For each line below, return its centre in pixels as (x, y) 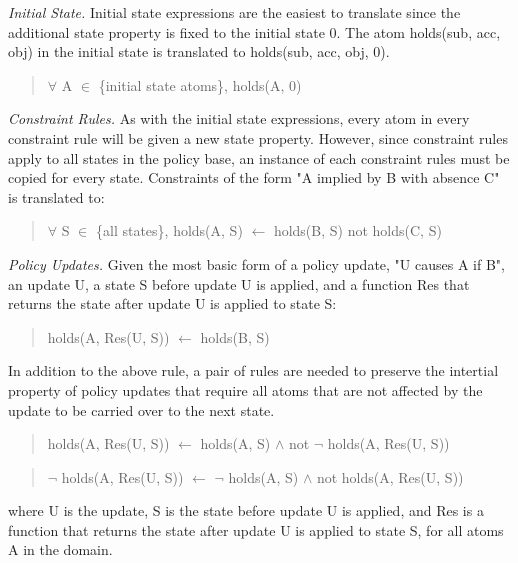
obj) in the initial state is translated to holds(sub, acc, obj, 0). (199, 51)
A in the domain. (60, 549)
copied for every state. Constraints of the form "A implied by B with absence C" (254, 177)
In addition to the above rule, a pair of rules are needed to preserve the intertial (253, 370)
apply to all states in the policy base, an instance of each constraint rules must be (259, 157)
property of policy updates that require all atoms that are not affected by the (245, 389)
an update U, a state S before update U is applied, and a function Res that (239, 283)
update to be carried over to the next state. (141, 409)
